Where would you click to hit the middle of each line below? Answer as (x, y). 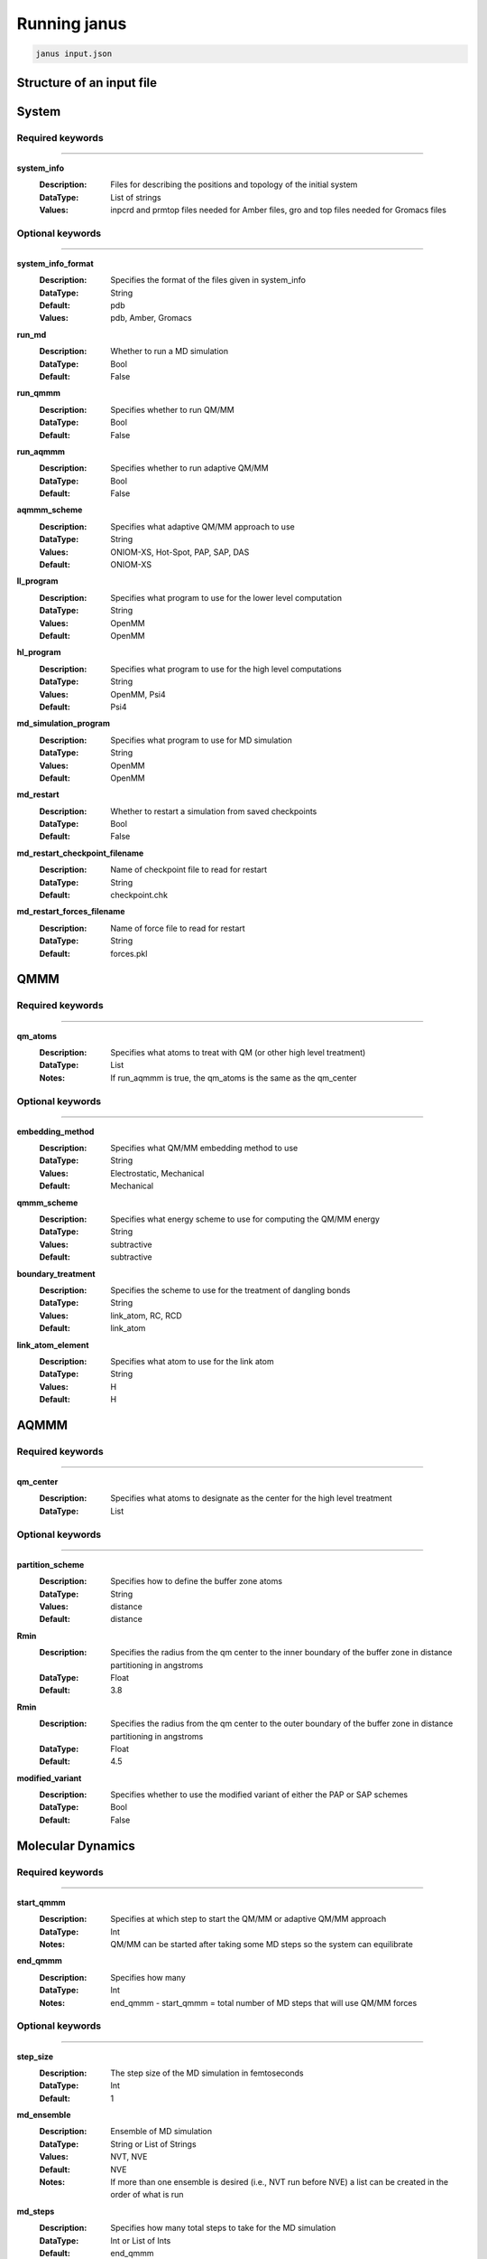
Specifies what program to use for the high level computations (226, 669)
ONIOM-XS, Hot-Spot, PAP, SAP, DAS (180, 552)
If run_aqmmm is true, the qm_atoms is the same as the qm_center (234, 1078)
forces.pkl (129, 953)
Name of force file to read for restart (178, 928)
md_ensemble (44, 2115)
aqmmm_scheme (50, 510)
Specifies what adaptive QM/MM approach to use (202, 526)
